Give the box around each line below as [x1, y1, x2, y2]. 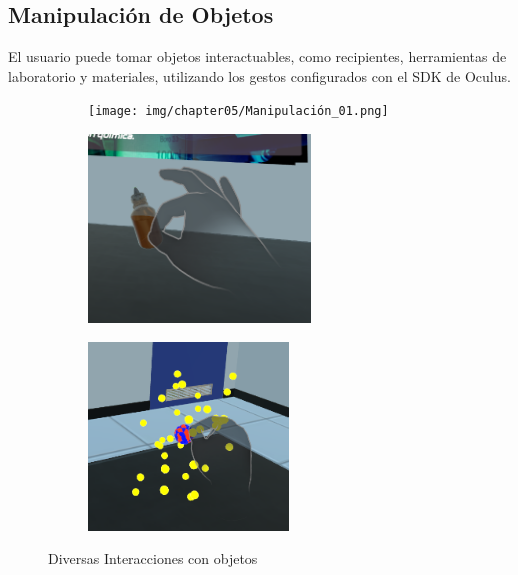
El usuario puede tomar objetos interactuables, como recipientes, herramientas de [8, 46, 507, 67]
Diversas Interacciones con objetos [48, 548, 258, 569]
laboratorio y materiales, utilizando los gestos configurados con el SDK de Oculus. [8, 65, 511, 86]
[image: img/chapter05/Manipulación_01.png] [88, 104, 389, 119]
